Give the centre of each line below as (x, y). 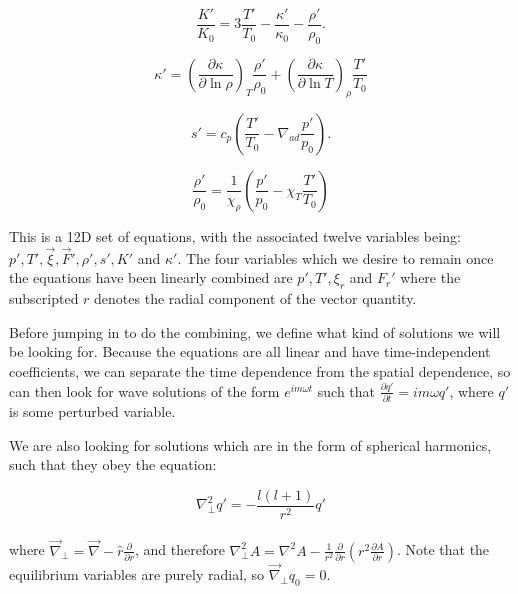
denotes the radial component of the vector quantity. (255, 298)
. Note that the (443, 549)
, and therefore (179, 549)
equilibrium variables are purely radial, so (137, 573)
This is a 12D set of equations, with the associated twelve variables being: (235, 236)
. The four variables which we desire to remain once (335, 257)
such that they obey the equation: (113, 464)
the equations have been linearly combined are (151, 277)
